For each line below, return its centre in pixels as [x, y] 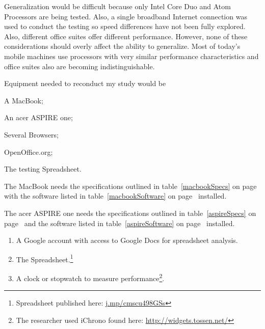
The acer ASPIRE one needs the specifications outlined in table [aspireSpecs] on [130, 213]
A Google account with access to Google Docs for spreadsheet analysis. [127, 240]
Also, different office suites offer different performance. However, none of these [126, 36]
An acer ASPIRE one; [38, 117]
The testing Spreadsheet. [43, 169]
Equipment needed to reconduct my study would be [85, 83]
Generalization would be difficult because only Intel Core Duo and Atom [117, 6]
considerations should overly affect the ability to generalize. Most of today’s [122, 46]
